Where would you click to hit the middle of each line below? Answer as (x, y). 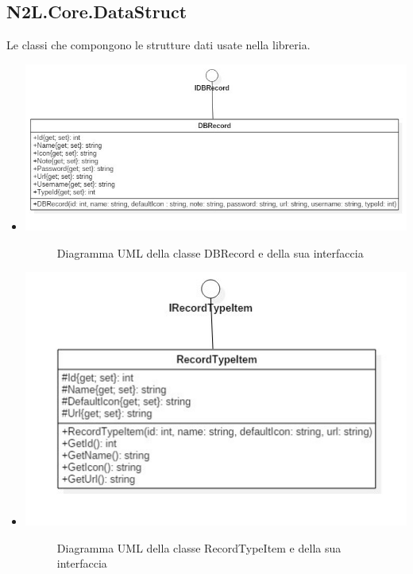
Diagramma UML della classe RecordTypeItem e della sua (199, 547)
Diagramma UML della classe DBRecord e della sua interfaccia (210, 252)
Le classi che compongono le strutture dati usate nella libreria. (158, 45)
